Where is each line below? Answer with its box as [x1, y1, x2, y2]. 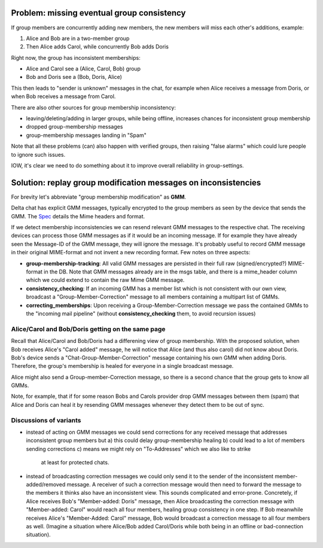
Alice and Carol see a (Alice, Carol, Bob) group [26, 65, 141, 72]
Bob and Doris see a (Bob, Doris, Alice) [26, 74, 123, 81]
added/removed [26, 480, 66, 488]
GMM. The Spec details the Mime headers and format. [11, 212, 145, 220]
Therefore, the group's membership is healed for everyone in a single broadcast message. [11, 363, 234, 370]
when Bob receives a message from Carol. [11, 93, 116, 100]
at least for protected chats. [41, 459, 109, 466]
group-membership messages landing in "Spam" [26, 132, 147, 139]
